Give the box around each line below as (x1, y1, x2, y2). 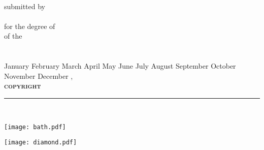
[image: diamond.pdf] (4, 139, 77, 146)
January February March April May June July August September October (4, 61, 236, 71)
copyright (4, 80, 41, 91)
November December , (4, 70, 73, 81)
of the (4, 31, 22, 41)
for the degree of (4, 20, 55, 31)
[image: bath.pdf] (4, 123, 66, 131)
